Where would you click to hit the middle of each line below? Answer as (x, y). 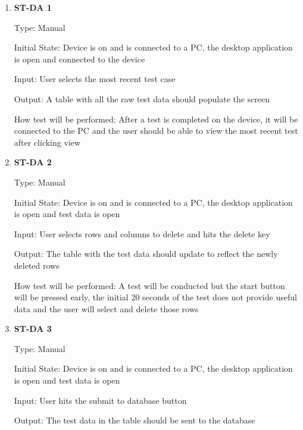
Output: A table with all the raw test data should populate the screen (142, 98)
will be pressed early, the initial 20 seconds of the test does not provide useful (155, 297)
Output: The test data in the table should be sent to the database (135, 420)
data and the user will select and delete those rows (106, 308)
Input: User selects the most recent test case (95, 79)
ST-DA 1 (33, 7)
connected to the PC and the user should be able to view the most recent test (156, 131)
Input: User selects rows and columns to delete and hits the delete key (142, 233)
